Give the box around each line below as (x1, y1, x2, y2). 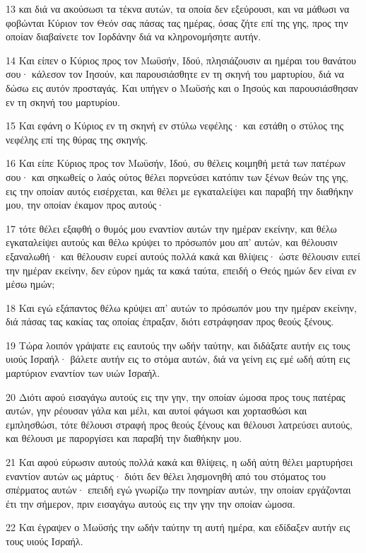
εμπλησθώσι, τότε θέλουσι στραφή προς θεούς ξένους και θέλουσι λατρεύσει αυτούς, (6, 417, 353, 431)
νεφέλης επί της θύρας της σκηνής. (6, 132, 148, 146)
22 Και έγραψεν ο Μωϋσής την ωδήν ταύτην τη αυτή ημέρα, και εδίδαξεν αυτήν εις (6, 520, 350, 535)
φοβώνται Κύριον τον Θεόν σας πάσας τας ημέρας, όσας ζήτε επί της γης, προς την (6, 15, 348, 30)
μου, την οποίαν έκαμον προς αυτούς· (6, 197, 165, 212)
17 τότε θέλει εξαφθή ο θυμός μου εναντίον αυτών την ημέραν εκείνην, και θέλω (6, 221, 337, 235)
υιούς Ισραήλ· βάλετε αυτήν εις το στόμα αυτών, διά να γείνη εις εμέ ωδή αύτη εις (6, 351, 350, 366)
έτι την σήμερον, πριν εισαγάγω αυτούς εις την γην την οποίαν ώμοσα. (6, 496, 295, 511)
